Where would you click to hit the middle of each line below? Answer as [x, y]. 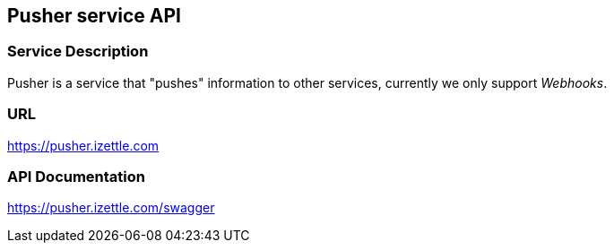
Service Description [78, 52]
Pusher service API [95, 16]
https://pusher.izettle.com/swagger [111, 208]
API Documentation [77, 176]
